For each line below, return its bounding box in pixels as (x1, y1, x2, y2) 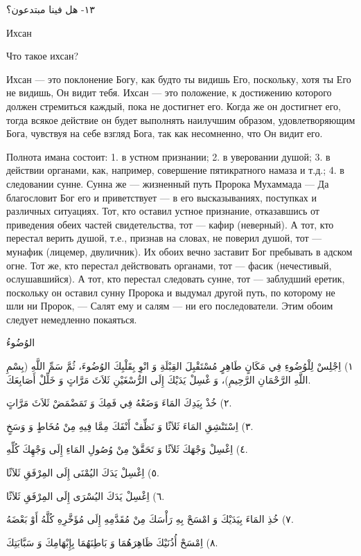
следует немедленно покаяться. (6, 312, 137, 326)
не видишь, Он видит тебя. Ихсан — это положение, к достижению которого (6, 85, 332, 100)
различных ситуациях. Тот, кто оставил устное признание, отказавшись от (6, 204, 319, 218)
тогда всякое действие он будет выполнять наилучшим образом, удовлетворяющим (6, 112, 355, 127)
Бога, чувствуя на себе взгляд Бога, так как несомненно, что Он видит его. (6, 126, 323, 141)
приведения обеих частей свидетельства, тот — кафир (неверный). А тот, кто (6, 217, 334, 231)
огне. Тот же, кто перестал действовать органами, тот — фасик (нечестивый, (6, 258, 332, 272)
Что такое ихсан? (6, 48, 79, 63)
